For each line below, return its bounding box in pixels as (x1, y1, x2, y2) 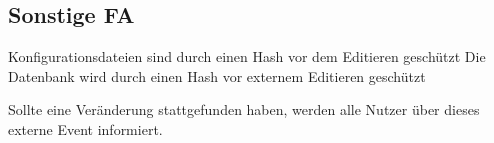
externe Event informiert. (8, 118, 163, 139)
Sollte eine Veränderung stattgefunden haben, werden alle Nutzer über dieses (8, 99, 480, 120)
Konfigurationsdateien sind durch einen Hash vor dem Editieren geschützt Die (8, 46, 486, 67)
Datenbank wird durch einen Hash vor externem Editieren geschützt (8, 65, 426, 86)
